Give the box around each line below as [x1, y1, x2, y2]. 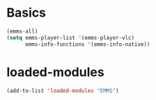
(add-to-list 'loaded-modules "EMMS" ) [6, 87, 119, 94]
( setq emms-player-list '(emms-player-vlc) [6, 34, 135, 41]
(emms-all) [6, 28, 38, 35]
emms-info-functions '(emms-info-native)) [24, 40, 150, 48]
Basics [6, 5, 47, 21]
